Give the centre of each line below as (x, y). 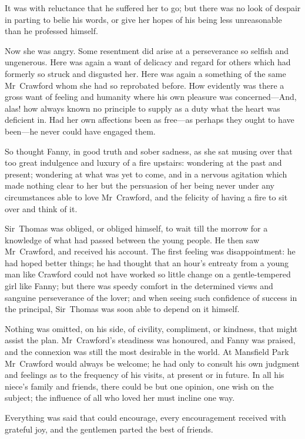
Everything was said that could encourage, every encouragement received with (145, 417)
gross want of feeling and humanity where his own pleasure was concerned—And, (151, 97)
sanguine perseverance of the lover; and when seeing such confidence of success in (151, 297)
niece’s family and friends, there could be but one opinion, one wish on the (139, 386)
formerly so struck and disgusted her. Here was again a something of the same (145, 73)
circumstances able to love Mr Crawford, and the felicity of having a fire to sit (146, 197)
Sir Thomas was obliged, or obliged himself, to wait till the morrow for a (136, 228)
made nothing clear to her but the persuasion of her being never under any (140, 185)
